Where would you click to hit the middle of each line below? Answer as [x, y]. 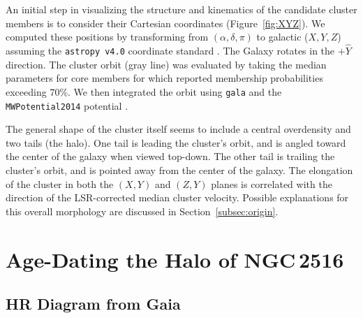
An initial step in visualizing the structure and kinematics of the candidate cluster [181, 9]
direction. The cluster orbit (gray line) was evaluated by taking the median [166, 64]
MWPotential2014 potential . [67, 105]
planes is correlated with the [272, 183]
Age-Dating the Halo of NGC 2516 [175, 259]
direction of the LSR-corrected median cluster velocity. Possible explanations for [177, 197]
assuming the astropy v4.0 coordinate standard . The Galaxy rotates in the [170, 50]
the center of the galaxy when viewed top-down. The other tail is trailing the [170, 156]
